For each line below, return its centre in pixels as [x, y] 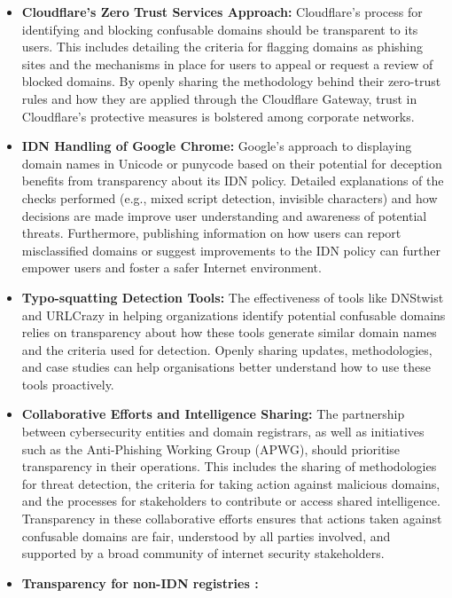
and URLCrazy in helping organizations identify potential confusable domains [234, 315]
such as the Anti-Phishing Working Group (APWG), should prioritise [211, 448]
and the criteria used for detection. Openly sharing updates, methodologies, [227, 349]
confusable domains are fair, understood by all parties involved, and [206, 535]
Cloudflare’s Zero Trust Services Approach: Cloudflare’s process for [222, 12]
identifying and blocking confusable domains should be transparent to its [220, 29]
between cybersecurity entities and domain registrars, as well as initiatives [223, 432]
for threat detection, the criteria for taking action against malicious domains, [231, 483]
